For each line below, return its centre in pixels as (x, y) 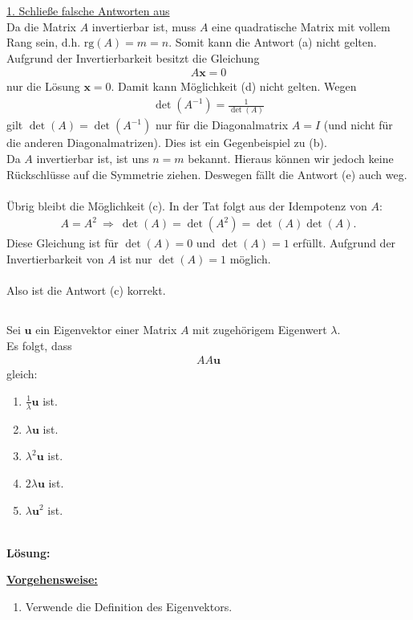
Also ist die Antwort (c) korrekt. (86, 290)
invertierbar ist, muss (144, 26)
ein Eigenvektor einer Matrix (106, 330)
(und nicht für (358, 125)
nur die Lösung (43, 86)
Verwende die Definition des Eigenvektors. (129, 606)
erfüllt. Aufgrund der (344, 243)
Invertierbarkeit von (55, 258)
